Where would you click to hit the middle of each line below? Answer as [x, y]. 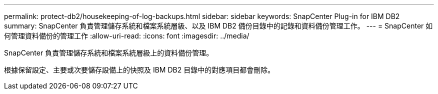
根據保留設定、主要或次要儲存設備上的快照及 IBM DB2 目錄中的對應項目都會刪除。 [139, 70]
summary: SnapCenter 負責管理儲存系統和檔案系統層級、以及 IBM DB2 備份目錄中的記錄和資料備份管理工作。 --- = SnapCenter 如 [218, 26]
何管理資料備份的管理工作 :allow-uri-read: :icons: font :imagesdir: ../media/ [127, 36]
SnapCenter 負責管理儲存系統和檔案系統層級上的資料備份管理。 [109, 53]
